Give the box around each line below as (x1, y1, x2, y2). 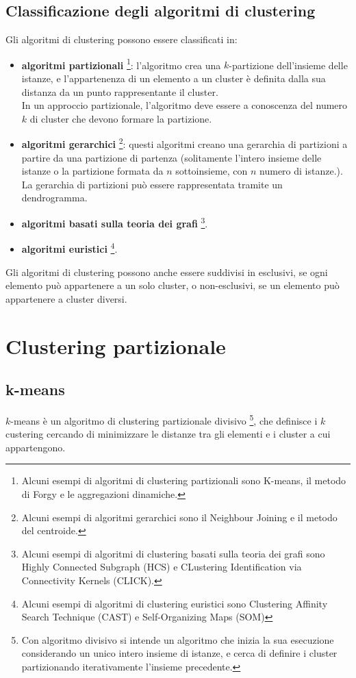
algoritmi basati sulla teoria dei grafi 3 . (21, 214, 208, 230)
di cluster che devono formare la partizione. (29, 111, 212, 125)
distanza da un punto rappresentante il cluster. (21, 84, 218, 99)
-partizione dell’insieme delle (229, 58, 348, 72)
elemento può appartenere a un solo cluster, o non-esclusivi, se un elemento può (5, 278, 340, 292)
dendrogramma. (21, 190, 88, 205)
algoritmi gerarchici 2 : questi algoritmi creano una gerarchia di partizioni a (21, 135, 348, 151)
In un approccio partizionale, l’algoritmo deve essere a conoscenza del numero (21, 98, 348, 112)
